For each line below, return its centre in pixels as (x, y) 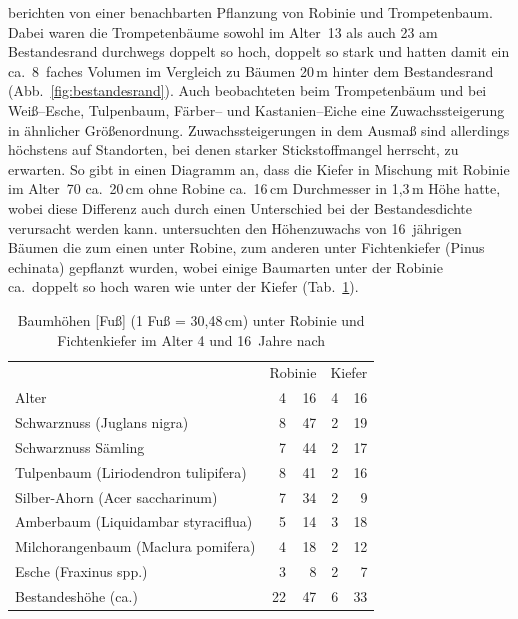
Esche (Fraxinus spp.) (81, 571)
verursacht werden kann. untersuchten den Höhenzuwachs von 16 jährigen (235, 227)
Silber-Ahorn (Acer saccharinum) (116, 496)
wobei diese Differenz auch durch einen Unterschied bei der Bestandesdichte (240, 207)
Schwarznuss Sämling (80, 446)
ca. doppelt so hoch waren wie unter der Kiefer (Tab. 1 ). (183, 286)
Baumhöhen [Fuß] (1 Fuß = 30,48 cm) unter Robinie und (191, 319)
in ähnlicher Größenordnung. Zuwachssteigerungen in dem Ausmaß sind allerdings (259, 129)
